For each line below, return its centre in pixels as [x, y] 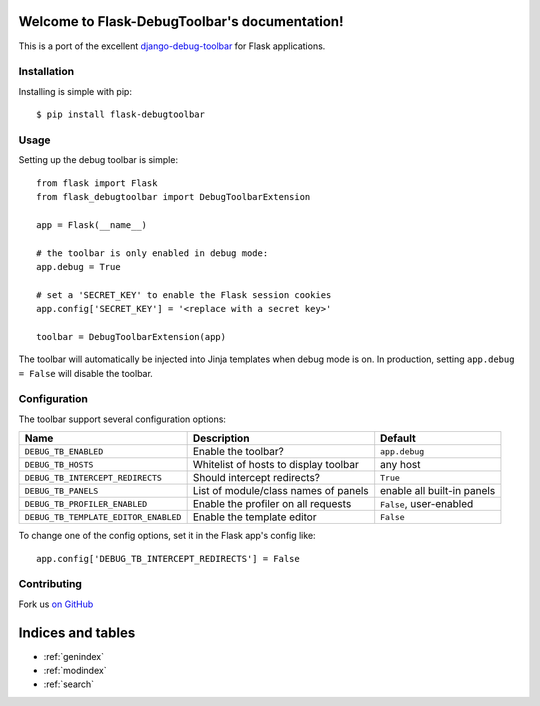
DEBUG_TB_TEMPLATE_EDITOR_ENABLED [103, 516]
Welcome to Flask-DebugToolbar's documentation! [181, 21]
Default [398, 438]
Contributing [50, 584]
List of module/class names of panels [280, 491]
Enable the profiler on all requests [272, 504]
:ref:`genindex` [74, 656]
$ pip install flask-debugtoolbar [120, 114]
